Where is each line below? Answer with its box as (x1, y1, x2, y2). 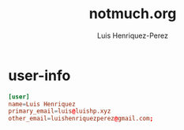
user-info (8, 66, 71, 84)
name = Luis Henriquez (8, 100, 77, 108)
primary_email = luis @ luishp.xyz (8, 107, 111, 115)
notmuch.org (88, 5, 177, 23)
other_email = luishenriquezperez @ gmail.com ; (8, 115, 154, 123)
